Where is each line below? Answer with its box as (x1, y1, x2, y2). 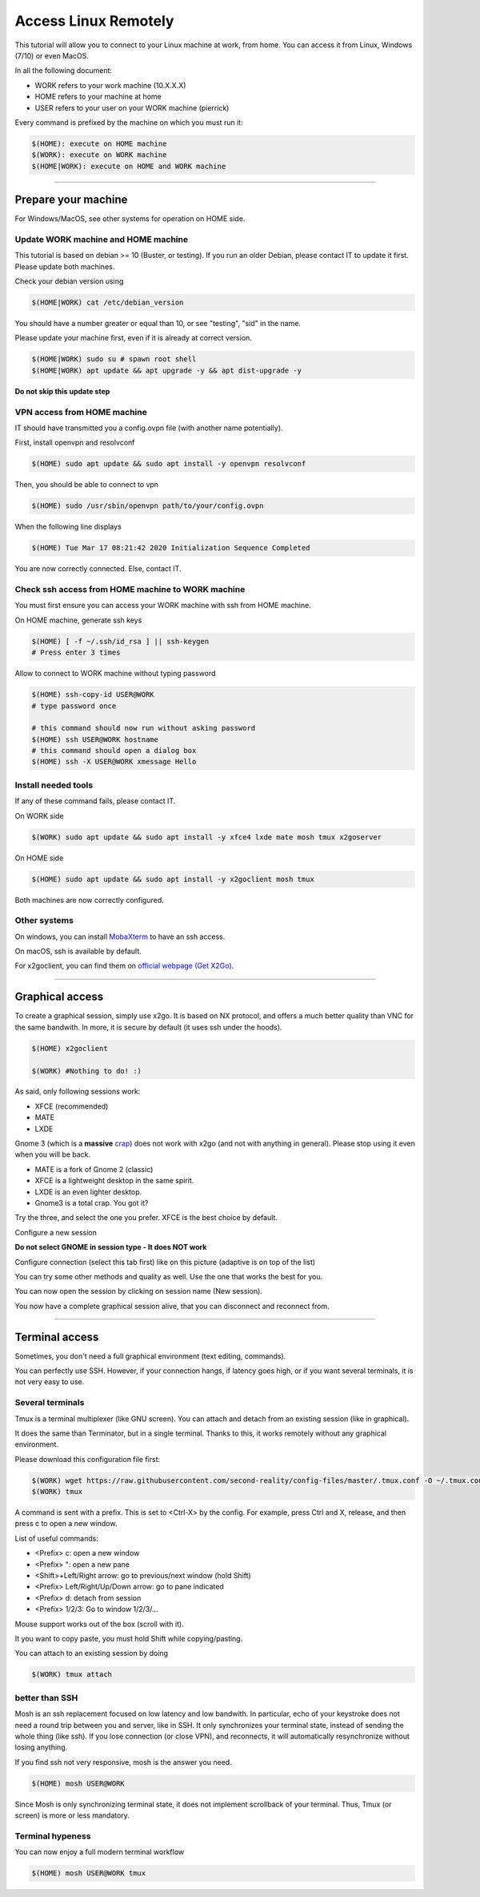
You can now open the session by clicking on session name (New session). (14, 1287, 263, 1296)
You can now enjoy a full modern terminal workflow (14, 1847, 185, 1857)
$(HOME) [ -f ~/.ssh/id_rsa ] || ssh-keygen (31, 637, 210, 646)
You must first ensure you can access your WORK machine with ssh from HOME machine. (14, 601, 311, 610)
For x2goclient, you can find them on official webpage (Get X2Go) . (14, 961, 234, 971)
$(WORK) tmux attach (31, 1670, 112, 1679)
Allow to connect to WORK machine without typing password (14, 669, 216, 679)
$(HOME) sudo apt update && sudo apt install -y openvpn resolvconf (31, 459, 306, 469)
